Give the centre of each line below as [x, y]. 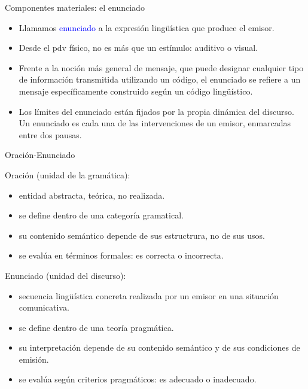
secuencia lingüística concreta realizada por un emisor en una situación [149, 295]
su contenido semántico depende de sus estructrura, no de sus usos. [142, 235]
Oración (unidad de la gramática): [68, 174]
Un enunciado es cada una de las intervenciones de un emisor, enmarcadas [155, 123]
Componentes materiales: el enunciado [75, 7]
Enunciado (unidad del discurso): [65, 275]
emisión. [34, 359]
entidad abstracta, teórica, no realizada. [92, 195]
